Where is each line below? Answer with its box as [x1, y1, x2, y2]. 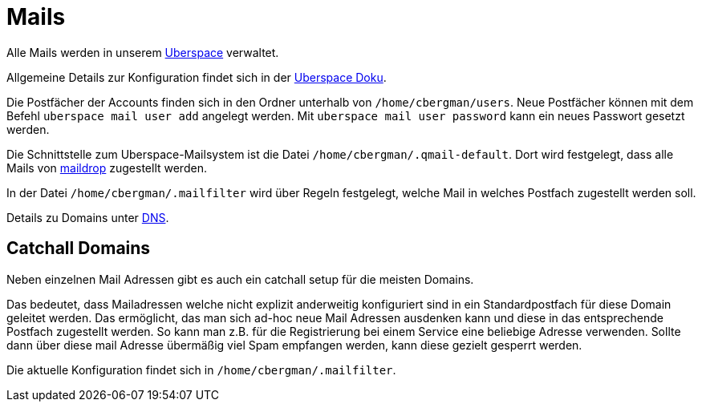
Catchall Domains [6, 238, 151, 259]
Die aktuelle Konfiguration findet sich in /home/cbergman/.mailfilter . [6, 362, 396, 377]
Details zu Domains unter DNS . [6, 210, 169, 224]
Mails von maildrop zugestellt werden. [6, 160, 207, 175]
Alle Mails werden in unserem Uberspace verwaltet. [6, 45, 279, 59]
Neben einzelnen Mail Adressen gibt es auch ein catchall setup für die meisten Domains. [6, 272, 474, 286]
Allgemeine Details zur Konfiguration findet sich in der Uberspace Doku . [6, 70, 387, 84]
